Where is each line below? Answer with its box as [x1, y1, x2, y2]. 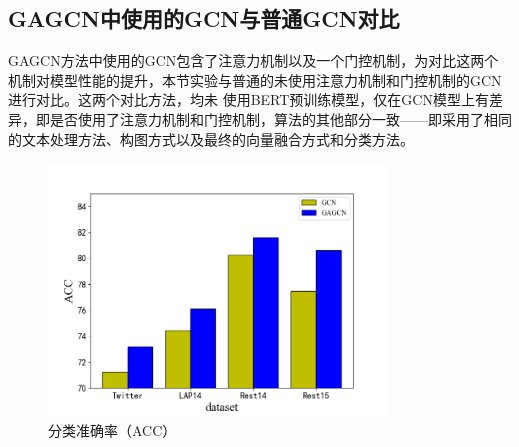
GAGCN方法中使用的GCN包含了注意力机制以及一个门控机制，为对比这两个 [8, 50, 499, 71]
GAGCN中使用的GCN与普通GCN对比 [8, 3, 400, 34]
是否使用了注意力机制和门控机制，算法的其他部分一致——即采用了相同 [49, 108, 512, 129]
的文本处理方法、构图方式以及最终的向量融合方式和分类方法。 [8, 128, 414, 149]
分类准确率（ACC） [48, 419, 177, 440]
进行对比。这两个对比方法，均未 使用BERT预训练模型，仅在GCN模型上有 [8, 89, 489, 110]
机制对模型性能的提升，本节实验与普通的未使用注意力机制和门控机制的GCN [8, 69, 502, 90]
